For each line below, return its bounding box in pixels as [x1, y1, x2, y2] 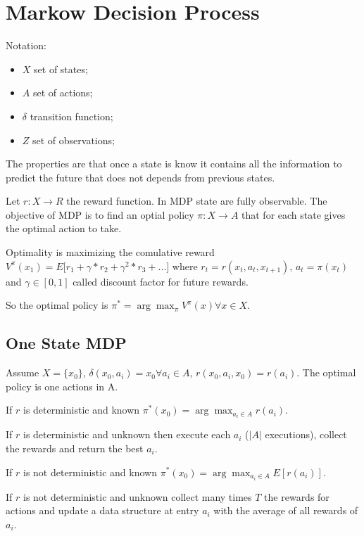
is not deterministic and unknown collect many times [23, 489, 252, 504]
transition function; [30, 108, 113, 123]
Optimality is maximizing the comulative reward [6, 245, 215, 260]
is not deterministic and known [23, 464, 157, 479]
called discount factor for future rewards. [73, 274, 249, 288]
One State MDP [6, 332, 127, 354]
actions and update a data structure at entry [6, 503, 199, 518]
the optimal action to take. [6, 221, 122, 236]
